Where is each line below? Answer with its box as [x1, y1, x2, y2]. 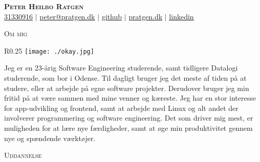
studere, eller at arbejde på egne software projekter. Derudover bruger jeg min [4, 82, 249, 93]
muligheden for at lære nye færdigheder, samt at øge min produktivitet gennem [4, 123, 253, 133]
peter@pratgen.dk [39, 11, 95, 21]
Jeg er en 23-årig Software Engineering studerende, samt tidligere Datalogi [4, 62, 238, 73]
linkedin [169, 11, 194, 21]
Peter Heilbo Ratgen [4, 1, 84, 11]
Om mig [4, 28, 28, 39]
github [101, 11, 122, 21]
